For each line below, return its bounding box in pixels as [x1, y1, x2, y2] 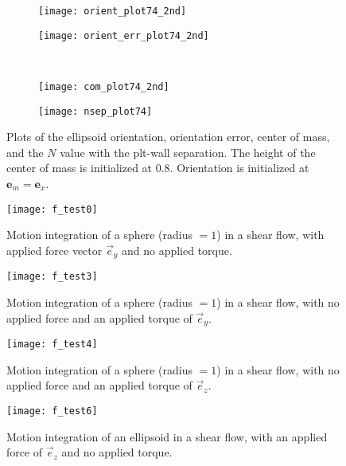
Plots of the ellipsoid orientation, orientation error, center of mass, [6, 128, 330, 145]
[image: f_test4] [6, 339, 98, 350]
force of [6, 444, 43, 460]
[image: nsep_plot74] [38, 105, 153, 117]
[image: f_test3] [6, 271, 98, 283]
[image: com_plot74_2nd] [38, 80, 169, 92]
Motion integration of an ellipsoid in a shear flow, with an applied [6, 428, 328, 444]
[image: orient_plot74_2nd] [38, 6, 187, 17]
